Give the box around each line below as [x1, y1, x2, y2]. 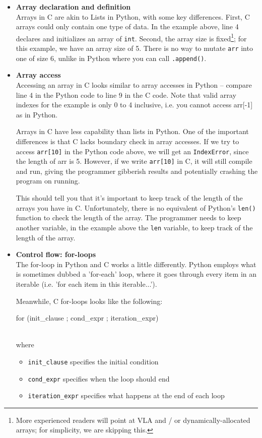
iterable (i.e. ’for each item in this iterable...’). [16, 278, 157, 289]
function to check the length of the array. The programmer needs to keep [16, 212, 241, 223]
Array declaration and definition [16, 2, 131, 12]
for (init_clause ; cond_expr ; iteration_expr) [16, 312, 159, 323]
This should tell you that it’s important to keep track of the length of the [16, 193, 243, 203]
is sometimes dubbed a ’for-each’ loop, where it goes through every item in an [16, 269, 257, 279]
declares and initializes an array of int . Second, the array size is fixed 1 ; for [16, 31, 247, 43]
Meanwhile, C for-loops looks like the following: [16, 295, 163, 306]
